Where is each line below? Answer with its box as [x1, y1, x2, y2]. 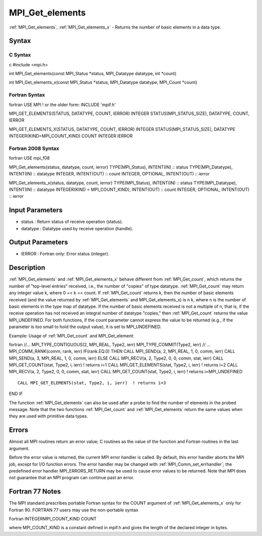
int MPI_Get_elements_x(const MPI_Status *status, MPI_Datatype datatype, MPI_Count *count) [9, 79, 197, 85]
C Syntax [9, 51, 31, 58]
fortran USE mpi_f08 [9, 155, 50, 161]
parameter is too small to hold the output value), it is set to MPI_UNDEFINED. [9, 324, 162, 330]
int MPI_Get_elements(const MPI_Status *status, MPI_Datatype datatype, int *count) [9, 71, 177, 77]
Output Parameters [9, 238, 68, 247]
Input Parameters [9, 206, 63, 214]
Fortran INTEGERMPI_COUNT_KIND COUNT [9, 516, 97, 521]
